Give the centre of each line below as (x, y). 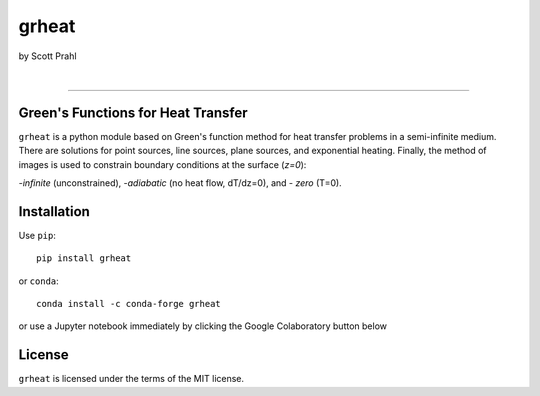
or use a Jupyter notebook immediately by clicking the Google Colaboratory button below (202, 326)
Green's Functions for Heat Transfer (133, 112)
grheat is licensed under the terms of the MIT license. (131, 379)
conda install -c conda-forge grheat (129, 304)
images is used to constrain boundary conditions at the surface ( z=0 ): (162, 164)
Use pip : (37, 235)
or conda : (38, 281)
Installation (54, 211)
